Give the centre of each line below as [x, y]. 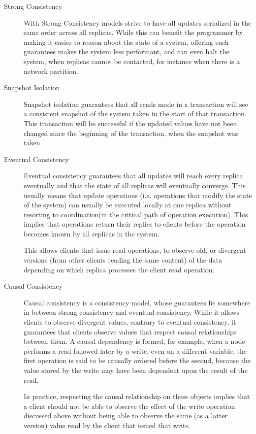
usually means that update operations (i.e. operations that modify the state [138, 195]
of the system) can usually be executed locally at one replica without [128, 205]
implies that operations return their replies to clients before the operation [135, 224]
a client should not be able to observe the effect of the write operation [129, 406]
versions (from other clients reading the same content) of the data [123, 260]
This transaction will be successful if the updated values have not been [130, 123]
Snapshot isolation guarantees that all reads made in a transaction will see [136, 104]
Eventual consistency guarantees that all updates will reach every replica [133, 176]
